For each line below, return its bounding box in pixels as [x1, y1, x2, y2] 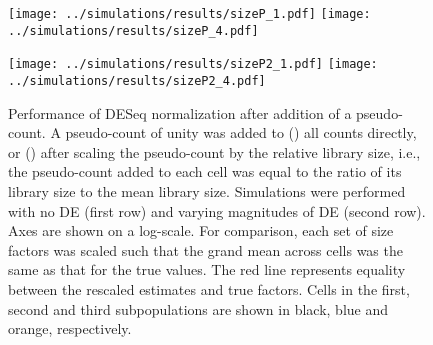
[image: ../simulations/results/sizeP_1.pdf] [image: [8, 7, 371, 21]
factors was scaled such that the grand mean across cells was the [8, 239, 403, 260]
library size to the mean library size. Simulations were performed [8, 181, 406, 201]
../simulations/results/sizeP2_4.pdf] [8, 73, 266, 88]
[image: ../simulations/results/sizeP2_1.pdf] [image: [8, 57, 378, 72]
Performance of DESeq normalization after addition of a [8, 102, 352, 123]
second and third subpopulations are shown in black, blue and [8, 298, 389, 319]
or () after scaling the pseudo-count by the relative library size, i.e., [8, 141, 421, 162]
